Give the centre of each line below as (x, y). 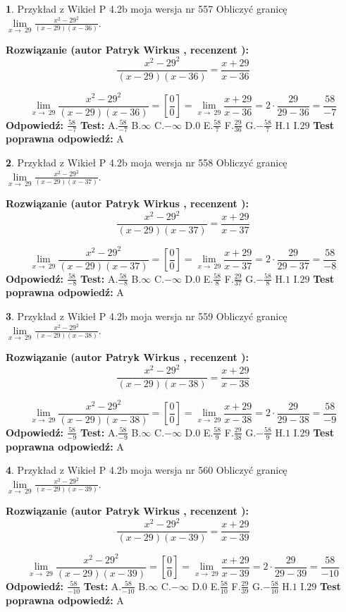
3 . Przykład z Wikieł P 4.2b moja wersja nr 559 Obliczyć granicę (147, 316)
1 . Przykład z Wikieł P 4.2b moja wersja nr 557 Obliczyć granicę (147, 8)
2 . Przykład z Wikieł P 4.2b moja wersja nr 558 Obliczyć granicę (147, 163)
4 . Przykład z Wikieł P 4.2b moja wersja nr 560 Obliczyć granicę (147, 470)
